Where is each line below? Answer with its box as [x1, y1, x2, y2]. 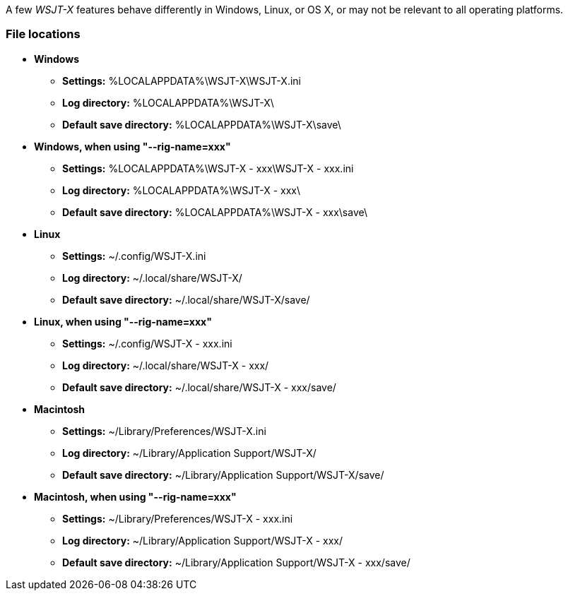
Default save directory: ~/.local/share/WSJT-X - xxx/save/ [62, 381, 336, 393]
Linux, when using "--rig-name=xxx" [34, 315, 212, 328]
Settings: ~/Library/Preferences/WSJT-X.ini [62, 424, 266, 437]
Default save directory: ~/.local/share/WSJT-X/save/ [62, 293, 310, 306]
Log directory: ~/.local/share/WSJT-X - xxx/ [62, 359, 269, 371]
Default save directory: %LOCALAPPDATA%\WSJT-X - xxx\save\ [62, 205, 368, 218]
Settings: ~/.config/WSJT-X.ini [62, 249, 206, 262]
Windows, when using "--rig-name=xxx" [34, 140, 231, 153]
